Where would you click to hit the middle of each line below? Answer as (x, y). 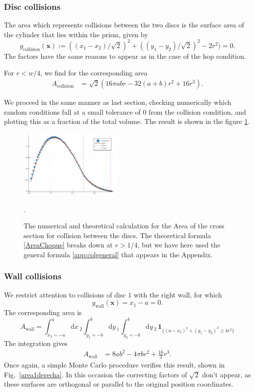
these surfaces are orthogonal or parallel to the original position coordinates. (119, 384)
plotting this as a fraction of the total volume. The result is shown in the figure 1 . (127, 121)
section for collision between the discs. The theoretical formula (117, 235)
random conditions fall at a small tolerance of (72, 111)
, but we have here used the (179, 245)
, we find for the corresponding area (94, 72)
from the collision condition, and (197, 111)
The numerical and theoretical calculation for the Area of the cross (124, 226)
